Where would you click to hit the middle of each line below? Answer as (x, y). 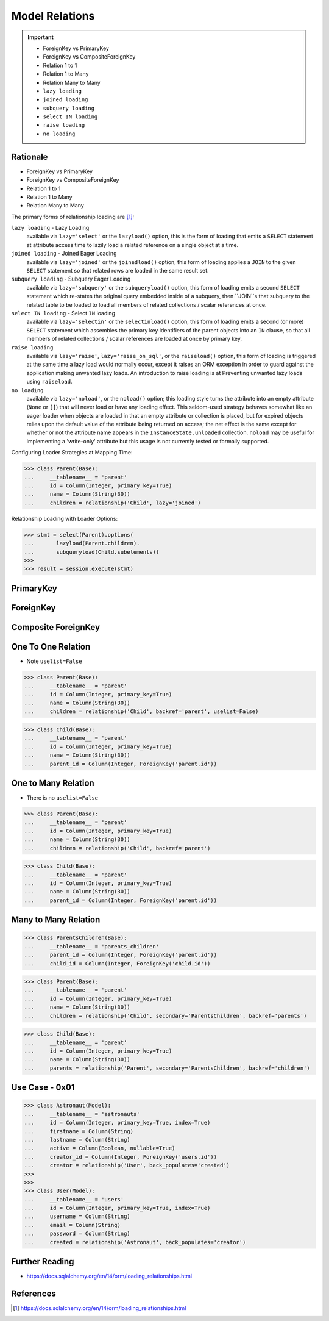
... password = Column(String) (77, 1234)
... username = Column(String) (77, 1216)
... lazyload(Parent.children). (82, 543)
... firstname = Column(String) (79, 1131)
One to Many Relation (53, 783)
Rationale (30, 156)
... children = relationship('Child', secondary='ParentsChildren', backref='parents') (165, 1016)
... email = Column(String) (73, 1225)
